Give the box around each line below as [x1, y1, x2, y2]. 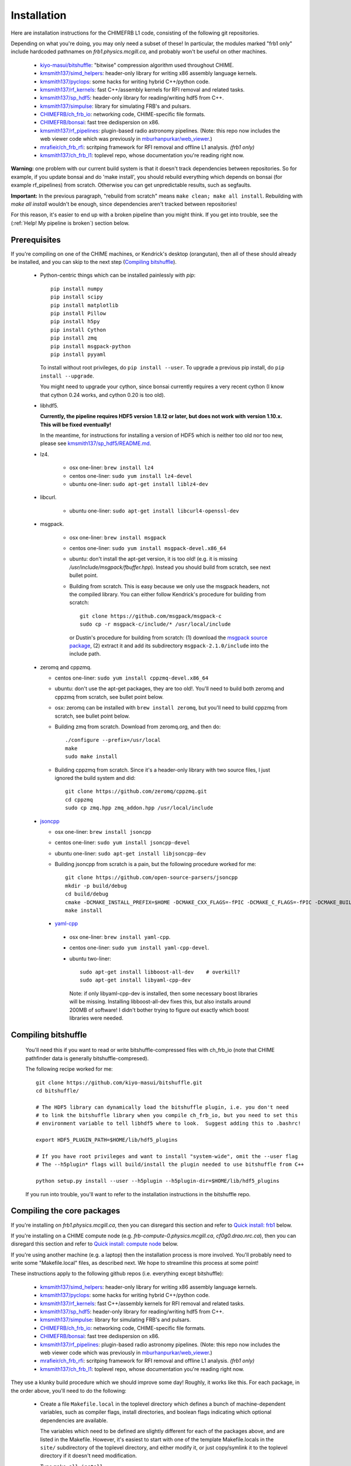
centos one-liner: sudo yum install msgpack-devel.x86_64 [69, 544, 226, 551]
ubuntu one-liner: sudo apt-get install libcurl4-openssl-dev [69, 507, 239, 514]
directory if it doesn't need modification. [40, 1452, 137, 1460]
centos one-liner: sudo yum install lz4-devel [69, 472, 192, 479]
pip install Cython [50, 326, 106, 333]
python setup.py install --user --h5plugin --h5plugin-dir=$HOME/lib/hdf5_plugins [36, 1177, 280, 1185]
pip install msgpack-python [50, 343, 131, 349]
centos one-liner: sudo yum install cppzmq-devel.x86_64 [54, 674, 209, 681]
